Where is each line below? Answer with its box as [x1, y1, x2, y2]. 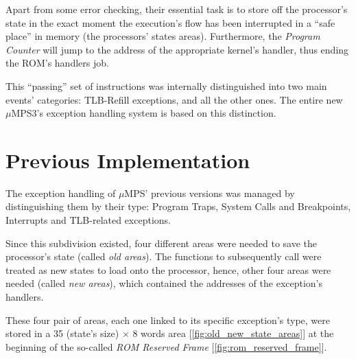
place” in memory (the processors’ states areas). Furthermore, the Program [5, 29, 320, 43]
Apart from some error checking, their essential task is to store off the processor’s [5, 2, 348, 16]
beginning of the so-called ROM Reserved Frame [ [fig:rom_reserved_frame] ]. [5, 339, 327, 354]
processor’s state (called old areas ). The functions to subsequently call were [5, 249, 322, 264]
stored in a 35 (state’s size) [5, 326, 119, 340]
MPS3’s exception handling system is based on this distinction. [11, 106, 276, 120]
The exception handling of [5, 185, 116, 200]
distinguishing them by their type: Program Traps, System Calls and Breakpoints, [5, 199, 351, 213]
